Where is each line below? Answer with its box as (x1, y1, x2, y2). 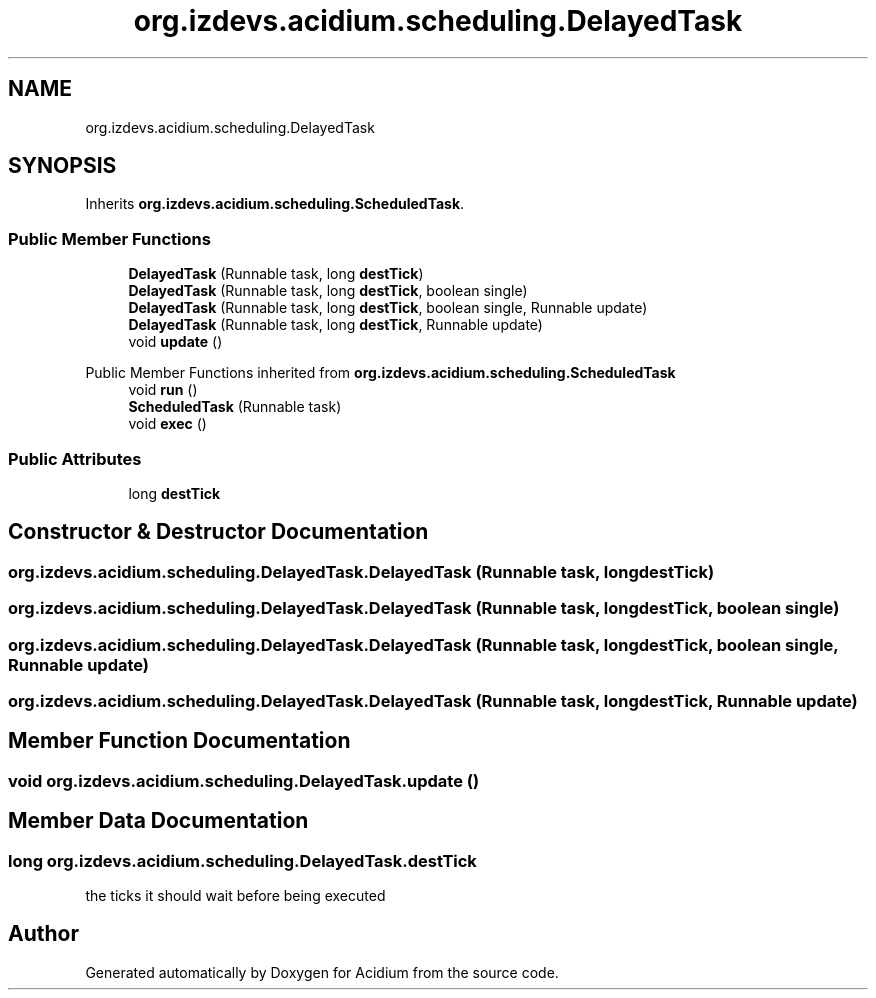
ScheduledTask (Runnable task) (128, 398, 342, 416)
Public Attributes (8, 448, 142, 469)
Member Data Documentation (8, 808, 309, 834)
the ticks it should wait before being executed (85, 886, 386, 904)
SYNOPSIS (8, 153, 117, 179)
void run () (128, 381, 198, 399)
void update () (128, 333, 223, 351)
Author (8, 921, 79, 947)
